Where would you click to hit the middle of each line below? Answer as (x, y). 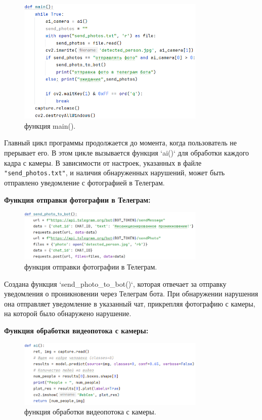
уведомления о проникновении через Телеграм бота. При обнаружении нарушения (131, 294)
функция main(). (50, 125)
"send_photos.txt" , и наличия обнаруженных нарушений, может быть (115, 173)
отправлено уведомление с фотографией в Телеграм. (84, 182)
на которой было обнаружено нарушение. (68, 313)
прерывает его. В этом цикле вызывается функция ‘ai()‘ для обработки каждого (127, 153)
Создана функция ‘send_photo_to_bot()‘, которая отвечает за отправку (115, 283)
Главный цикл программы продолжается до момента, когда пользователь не (120, 143)
